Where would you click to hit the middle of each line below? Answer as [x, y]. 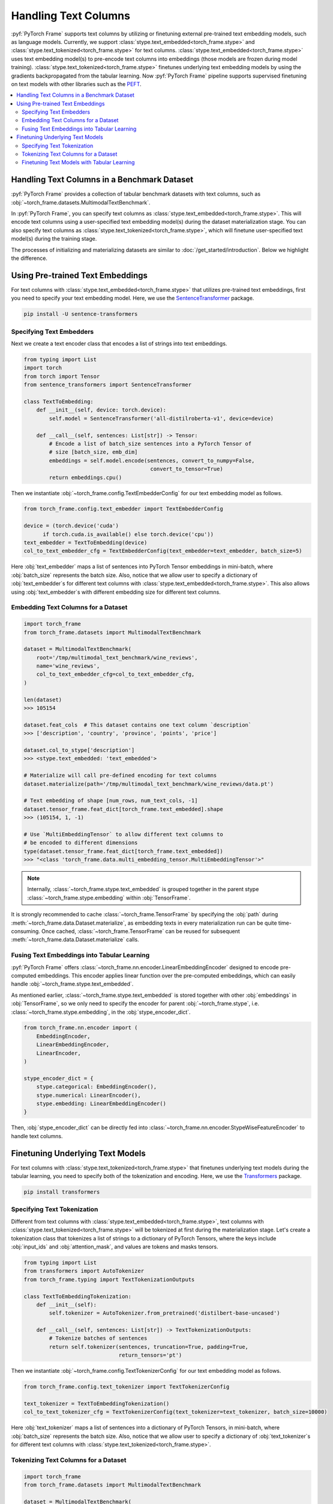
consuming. [25, 931]
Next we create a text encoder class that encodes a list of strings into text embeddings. [119, 344]
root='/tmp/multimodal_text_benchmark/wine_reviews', [117, 658]
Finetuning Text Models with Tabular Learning [78, 162]
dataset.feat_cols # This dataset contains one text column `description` [138, 725]
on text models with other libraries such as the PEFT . [76, 84]
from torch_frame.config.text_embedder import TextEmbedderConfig [123, 509]
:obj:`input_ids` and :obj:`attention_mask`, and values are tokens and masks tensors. [115, 1247]
